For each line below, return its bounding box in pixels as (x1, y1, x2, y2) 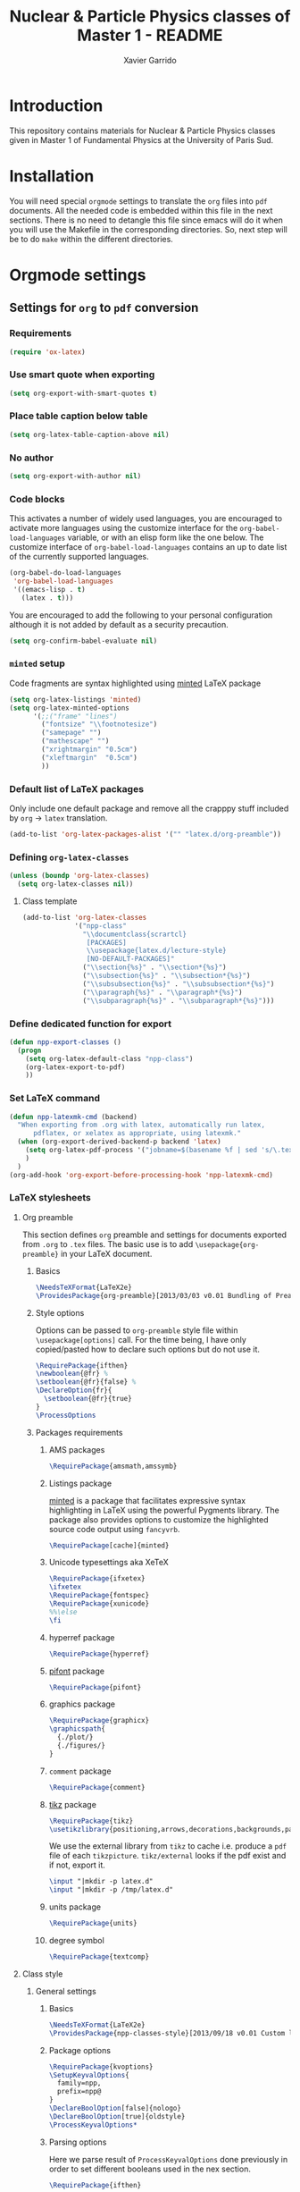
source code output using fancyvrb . (48, 1523, 180, 1534)
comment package (48, 1766, 112, 1776)
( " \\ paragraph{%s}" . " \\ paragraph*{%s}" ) (82, 988, 243, 997)
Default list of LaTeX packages (9, 782, 145, 795)
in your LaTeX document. (61, 1248, 153, 1259)
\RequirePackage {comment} (48, 1783, 146, 1792)
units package (48, 1901, 101, 1912)
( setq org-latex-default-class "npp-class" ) (25, 1054, 194, 1063)
